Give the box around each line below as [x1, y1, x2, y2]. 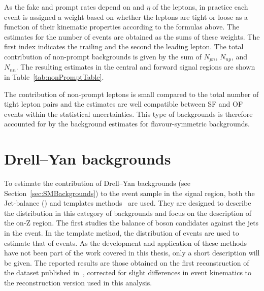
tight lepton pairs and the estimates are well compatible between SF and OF [4, 99, 243, 109]
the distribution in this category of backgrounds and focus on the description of [4, 207, 252, 218]
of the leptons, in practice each [152, 2, 248, 12]
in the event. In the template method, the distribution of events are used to [4, 228, 239, 238]
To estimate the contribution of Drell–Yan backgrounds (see [4, 178, 190, 188]
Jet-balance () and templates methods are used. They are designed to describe [4, 198, 251, 208]
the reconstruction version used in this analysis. [4, 277, 152, 288]
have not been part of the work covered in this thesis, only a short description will [4, 247, 260, 258]
